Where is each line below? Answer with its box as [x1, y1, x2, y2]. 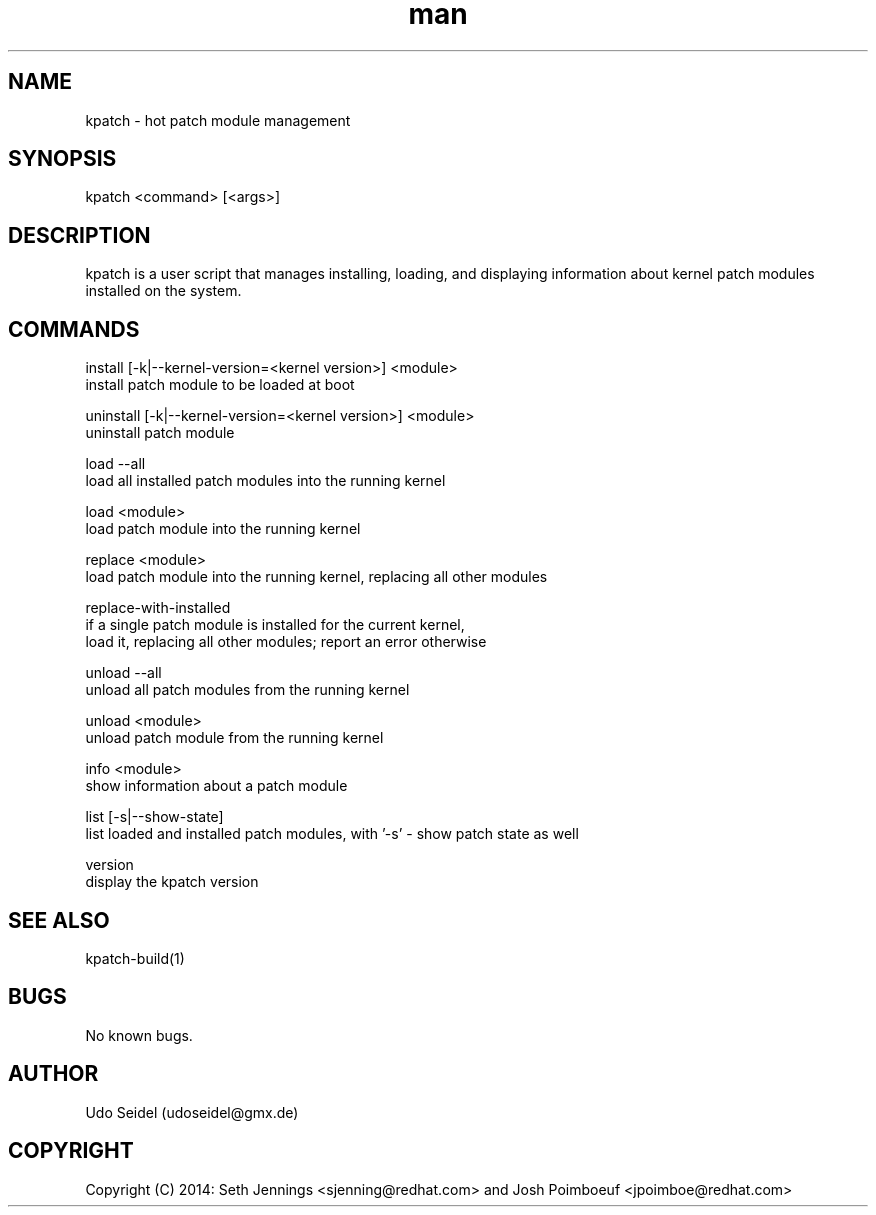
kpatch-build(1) [85, 949, 185, 967]
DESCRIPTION [8, 222, 151, 248]
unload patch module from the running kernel [85, 729, 384, 747]
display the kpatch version [85, 873, 259, 891]
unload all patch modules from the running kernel [85, 681, 410, 699]
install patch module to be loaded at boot [85, 376, 355, 394]
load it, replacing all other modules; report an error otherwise [85, 633, 487, 651]
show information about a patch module [85, 777, 348, 795]
